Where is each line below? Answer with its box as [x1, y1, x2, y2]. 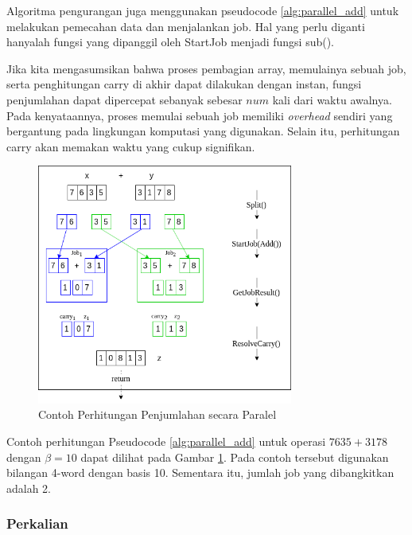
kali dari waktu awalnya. [272, 91, 392, 107]
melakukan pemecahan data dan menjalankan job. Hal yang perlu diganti [6, 18, 365, 34]
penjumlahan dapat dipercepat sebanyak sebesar [6, 91, 243, 107]
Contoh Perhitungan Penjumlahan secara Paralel [38, 406, 277, 423]
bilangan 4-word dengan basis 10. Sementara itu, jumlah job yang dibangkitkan [6, 464, 395, 481]
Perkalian [6, 514, 68, 533]
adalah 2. [6, 479, 52, 496]
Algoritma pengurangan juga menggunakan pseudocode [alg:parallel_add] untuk [6, 2, 399, 18]
